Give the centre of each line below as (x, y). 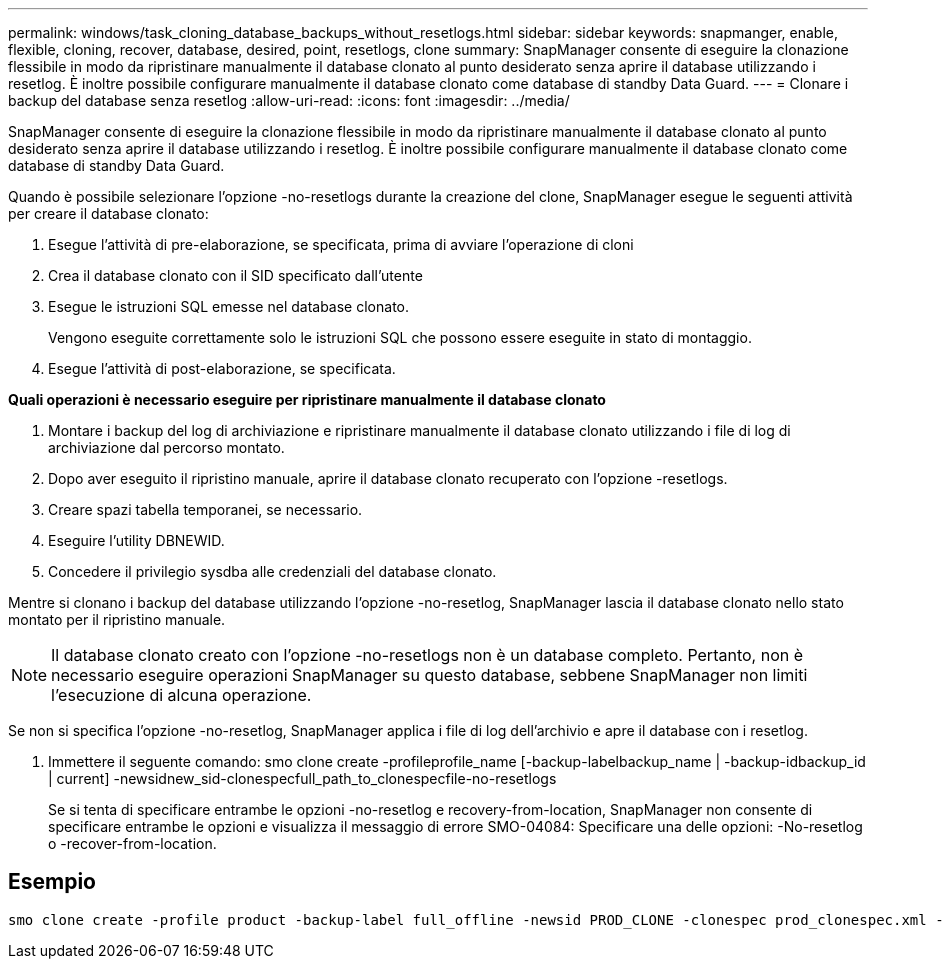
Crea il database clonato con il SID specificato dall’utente (235, 275)
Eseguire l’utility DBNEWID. (136, 540)
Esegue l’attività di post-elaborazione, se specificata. (222, 368)
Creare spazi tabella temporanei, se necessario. (205, 509)
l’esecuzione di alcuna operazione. (181, 695)
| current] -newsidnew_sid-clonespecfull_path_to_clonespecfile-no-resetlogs (302, 778)
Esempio (52, 882)
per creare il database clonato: (108, 213)
